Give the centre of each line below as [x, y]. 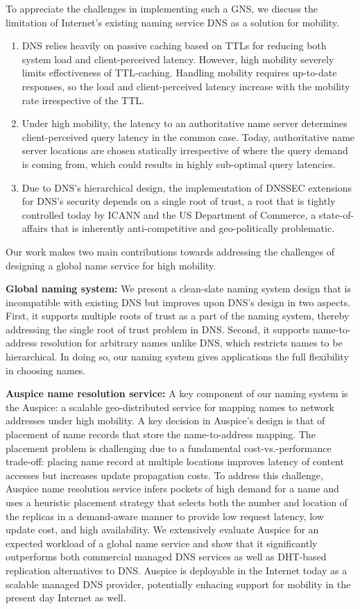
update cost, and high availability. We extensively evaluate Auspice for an [162, 529]
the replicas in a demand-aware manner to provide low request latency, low [165, 516]
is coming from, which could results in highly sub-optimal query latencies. [179, 164]
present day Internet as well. [66, 598]
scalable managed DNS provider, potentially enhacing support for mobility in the [178, 584]
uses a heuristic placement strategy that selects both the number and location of [177, 502]
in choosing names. [46, 370]
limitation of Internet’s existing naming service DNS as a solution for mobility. [172, 22]
